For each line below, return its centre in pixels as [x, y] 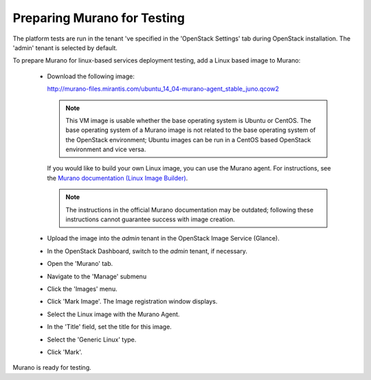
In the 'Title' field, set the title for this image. [109, 327]
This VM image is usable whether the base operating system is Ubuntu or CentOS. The [189, 120]
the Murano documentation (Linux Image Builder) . [117, 178]
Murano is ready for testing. [52, 368]
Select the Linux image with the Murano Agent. [113, 314]
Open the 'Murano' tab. [80, 264]
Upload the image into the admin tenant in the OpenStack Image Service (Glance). [163, 238]
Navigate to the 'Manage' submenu [97, 276]
